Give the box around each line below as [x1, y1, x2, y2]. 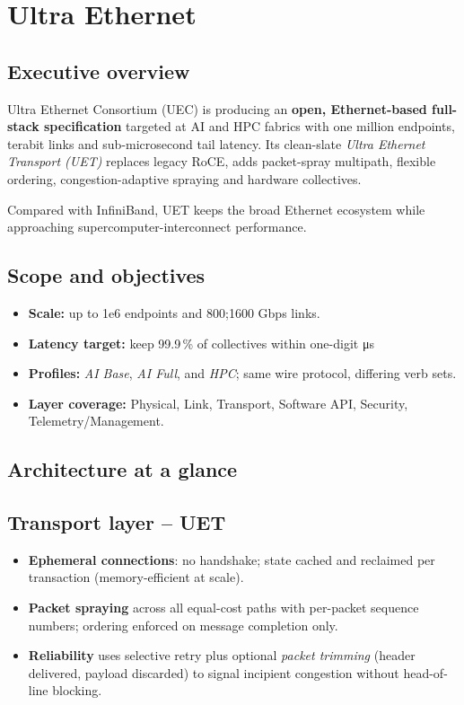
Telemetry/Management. [28, 411, 164, 430]
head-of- [403, 663, 448, 682]
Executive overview [7, 57, 190, 84]
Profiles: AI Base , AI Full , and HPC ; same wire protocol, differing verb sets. [28, 364, 457, 383]
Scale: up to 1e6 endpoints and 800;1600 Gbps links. [28, 303, 320, 322]
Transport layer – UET [7, 508, 226, 536]
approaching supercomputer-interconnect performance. [7, 217, 307, 236]
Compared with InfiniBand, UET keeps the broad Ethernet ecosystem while [7, 199, 425, 218]
